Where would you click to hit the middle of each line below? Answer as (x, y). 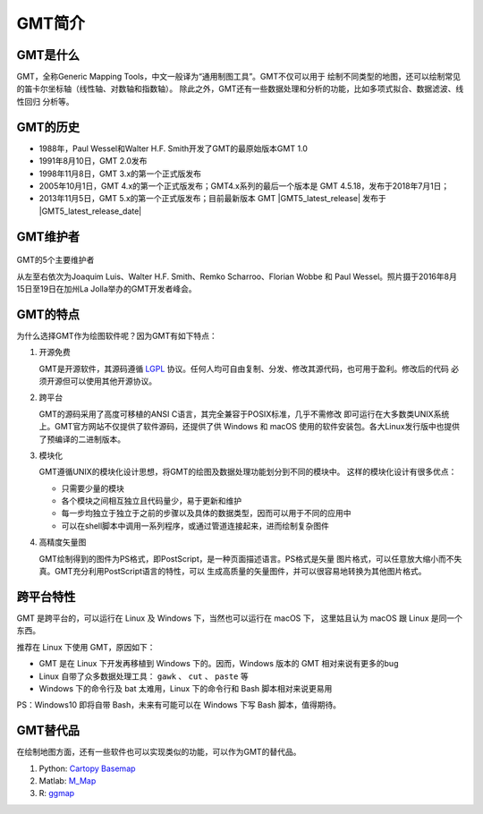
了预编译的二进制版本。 (82, 439)
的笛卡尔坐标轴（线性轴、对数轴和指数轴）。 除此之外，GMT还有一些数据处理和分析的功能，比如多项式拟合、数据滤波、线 (240, 89)
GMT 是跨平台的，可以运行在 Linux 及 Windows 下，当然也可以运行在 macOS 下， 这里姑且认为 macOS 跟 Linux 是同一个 (240, 618)
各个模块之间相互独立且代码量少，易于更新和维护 (151, 501)
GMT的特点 (48, 314)
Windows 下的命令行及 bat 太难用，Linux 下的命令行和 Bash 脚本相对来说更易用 (186, 688)
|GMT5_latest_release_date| (90, 211)
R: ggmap (57, 793)
